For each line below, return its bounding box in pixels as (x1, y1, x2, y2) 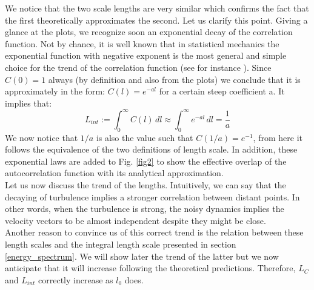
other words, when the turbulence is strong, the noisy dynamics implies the (5, 202, 284, 215)
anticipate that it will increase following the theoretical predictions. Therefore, (5, 262, 296, 274)
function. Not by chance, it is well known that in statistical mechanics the (5, 37, 279, 50)
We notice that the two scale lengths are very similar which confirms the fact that (5, 2, 309, 14)
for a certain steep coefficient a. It (159, 85, 285, 97)
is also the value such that (96, 131, 193, 143)
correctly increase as (38, 273, 113, 286)
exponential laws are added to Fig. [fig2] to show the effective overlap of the (5, 154, 287, 167)
